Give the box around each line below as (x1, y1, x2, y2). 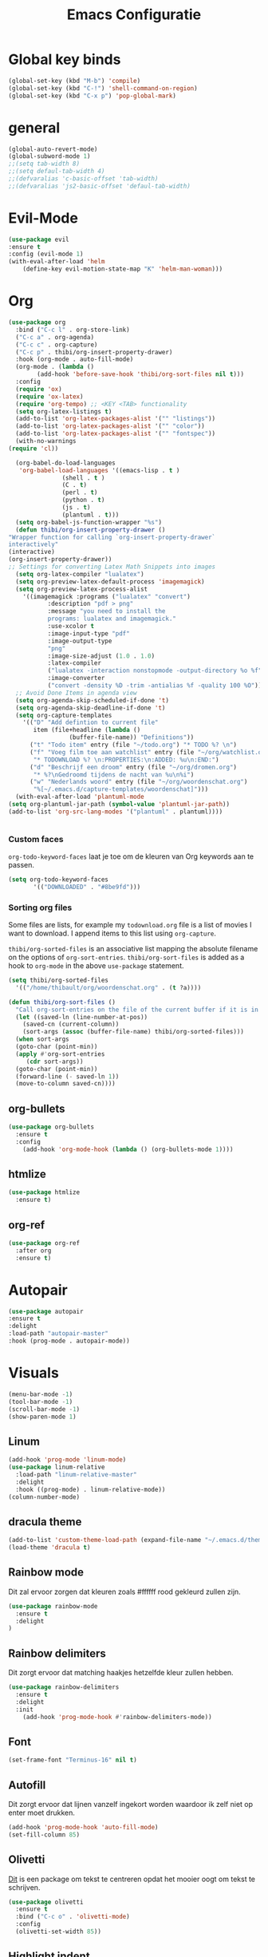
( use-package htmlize (8, 1188, 81, 1196)
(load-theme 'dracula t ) (8, 1544, 91, 1552)
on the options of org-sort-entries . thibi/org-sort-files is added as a (8, 952, 245, 963)
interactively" (8, 540, 59, 548)
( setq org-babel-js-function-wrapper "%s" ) (15, 518, 162, 526)
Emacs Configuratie (66, 6, 202, 24)
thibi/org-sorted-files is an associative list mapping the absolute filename (8, 944, 258, 954)
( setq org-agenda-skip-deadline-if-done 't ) (15, 704, 166, 712)
